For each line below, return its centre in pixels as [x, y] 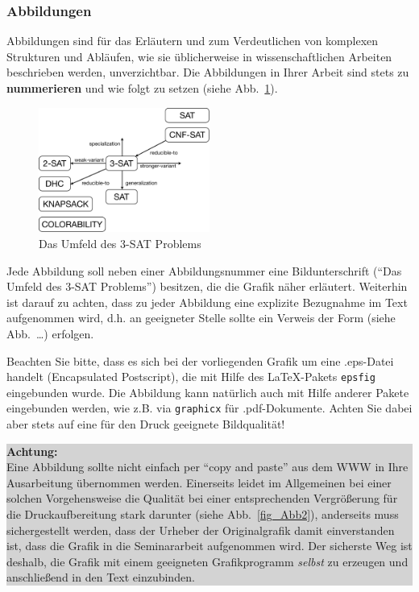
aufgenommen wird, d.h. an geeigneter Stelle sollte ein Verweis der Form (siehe [201, 318]
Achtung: [32, 451]
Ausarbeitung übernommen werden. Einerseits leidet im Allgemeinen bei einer [199, 482]
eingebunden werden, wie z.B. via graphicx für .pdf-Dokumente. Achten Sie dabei [209, 408]
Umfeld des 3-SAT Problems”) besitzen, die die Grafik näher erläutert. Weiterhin [207, 286]
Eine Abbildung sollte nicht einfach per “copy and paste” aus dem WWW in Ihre [207, 467]
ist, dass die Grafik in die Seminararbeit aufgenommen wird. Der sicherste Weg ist [209, 546]
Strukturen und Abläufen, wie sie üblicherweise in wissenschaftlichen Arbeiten [199, 56]
